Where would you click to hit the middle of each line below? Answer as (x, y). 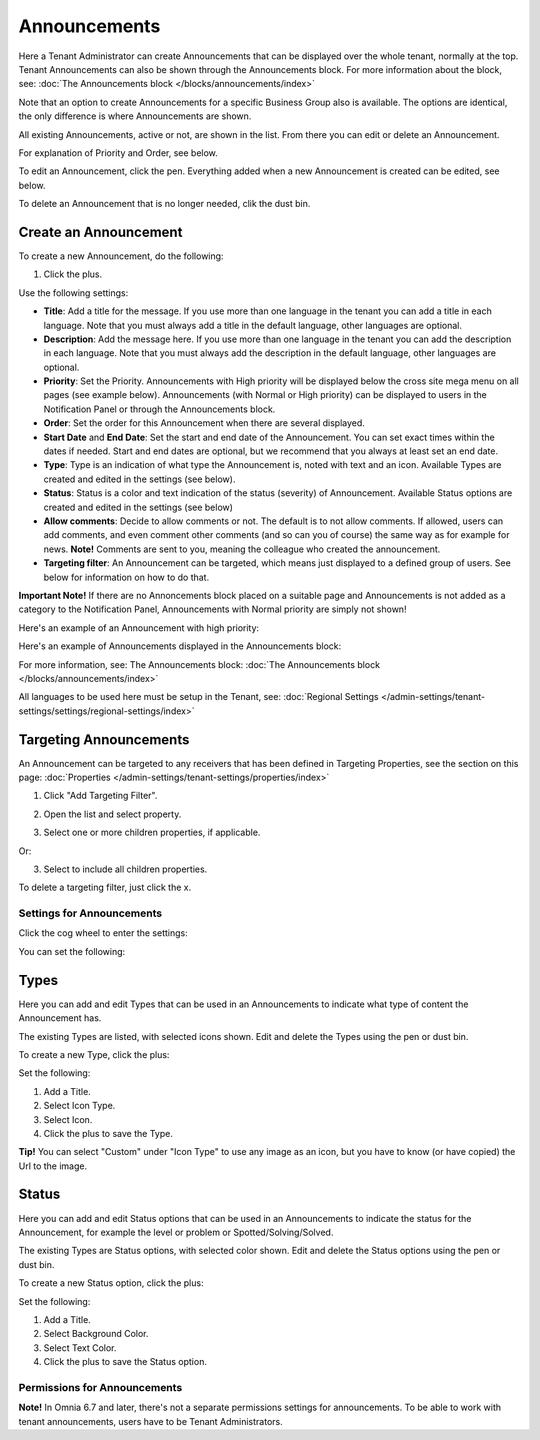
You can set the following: (72, 951)
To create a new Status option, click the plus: (111, 1283)
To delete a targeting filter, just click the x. (105, 887)
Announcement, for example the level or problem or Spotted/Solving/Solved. (176, 1232)
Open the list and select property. (112, 814)
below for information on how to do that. (126, 577)
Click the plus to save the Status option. (125, 1362)
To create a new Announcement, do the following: (121, 256)
